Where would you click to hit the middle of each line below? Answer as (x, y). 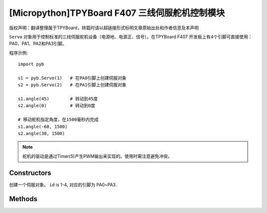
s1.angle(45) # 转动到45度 (58, 99)
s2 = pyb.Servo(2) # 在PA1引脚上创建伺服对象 (72, 85)
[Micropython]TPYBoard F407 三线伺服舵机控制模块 (117, 13)
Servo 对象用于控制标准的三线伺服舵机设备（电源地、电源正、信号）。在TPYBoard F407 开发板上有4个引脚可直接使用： (131, 37)
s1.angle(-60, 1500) (43, 127)
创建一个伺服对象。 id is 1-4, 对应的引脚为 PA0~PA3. (63, 185)
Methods (23, 199)
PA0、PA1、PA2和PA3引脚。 (38, 44)
